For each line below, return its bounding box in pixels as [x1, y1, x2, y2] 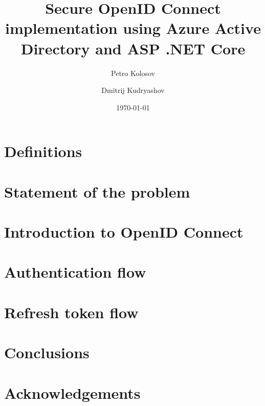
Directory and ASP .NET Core [20, 37, 246, 59]
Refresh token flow [4, 301, 139, 322]
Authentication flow [4, 261, 146, 282]
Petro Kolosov [111, 67, 155, 78]
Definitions [4, 141, 82, 162]
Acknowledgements [4, 382, 141, 403]
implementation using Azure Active [5, 17, 261, 38]
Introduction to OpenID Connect [4, 221, 244, 242]
